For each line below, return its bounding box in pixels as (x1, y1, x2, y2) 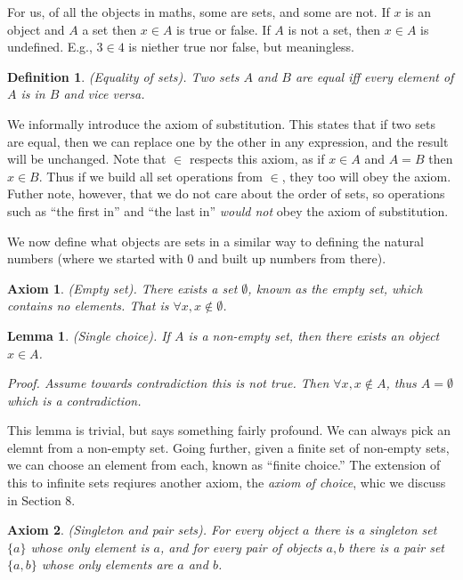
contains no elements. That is (7, 296, 169, 315)
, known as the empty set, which (248, 278, 423, 297)
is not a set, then (288, 20, 381, 38)
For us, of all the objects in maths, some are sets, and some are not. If (7, 3, 390, 20)
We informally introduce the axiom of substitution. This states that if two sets (7, 114, 435, 133)
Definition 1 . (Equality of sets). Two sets (7, 67, 240, 85)
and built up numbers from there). (198, 249, 386, 268)
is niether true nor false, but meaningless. (128, 37, 354, 56)
